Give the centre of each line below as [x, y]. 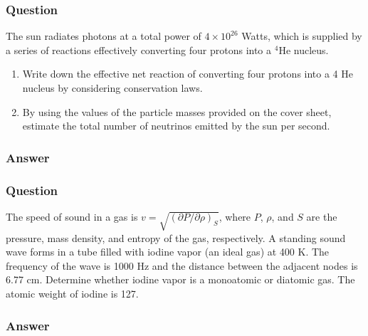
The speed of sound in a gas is [72, 216]
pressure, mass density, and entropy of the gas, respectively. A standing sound [176, 237]
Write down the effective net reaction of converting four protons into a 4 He [188, 74]
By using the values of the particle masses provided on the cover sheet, [177, 111]
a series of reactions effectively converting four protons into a [139, 49]
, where [235, 216]
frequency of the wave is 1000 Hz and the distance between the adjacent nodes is [182, 265]
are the [322, 216]
